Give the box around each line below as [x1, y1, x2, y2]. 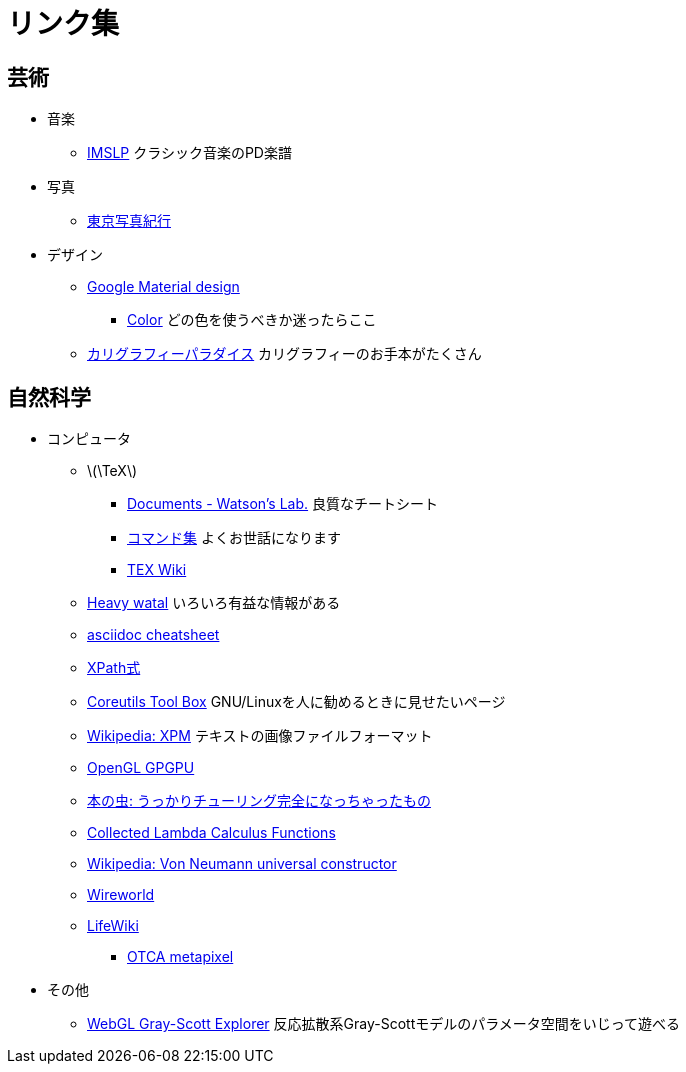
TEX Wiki [127, 561, 187, 579]
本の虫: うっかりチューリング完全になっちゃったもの [87, 792, 431, 810]
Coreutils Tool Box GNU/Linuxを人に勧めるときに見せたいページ [87, 693, 506, 711]
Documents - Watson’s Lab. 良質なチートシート [127, 495, 439, 513]
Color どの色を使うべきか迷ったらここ [127, 311, 377, 329]
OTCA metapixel [127, 948, 234, 966]
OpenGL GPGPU [87, 759, 195, 777]
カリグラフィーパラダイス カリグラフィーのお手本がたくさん [87, 345, 482, 363]
